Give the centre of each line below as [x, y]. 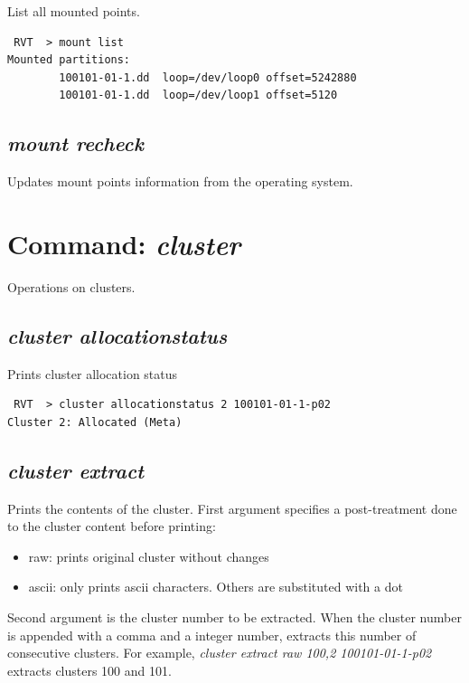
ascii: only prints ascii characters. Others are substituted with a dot [216, 587]
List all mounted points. [74, 11]
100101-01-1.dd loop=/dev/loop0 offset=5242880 [208, 77]
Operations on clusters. [71, 286]
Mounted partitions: [69, 60]
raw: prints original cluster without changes [149, 556]
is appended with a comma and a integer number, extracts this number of [212, 635]
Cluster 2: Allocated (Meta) [95, 422]
